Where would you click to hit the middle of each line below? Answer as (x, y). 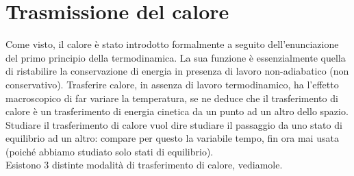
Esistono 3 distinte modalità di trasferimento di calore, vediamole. (144, 165)
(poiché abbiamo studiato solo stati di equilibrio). (110, 151)
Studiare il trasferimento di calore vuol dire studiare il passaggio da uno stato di (174, 124)
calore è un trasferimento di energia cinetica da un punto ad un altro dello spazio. (177, 111)
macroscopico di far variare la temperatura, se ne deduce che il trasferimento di (172, 98)
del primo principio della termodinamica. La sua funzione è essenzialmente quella (176, 57)
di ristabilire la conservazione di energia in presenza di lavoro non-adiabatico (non (177, 71)
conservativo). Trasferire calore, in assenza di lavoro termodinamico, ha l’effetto (172, 84)
